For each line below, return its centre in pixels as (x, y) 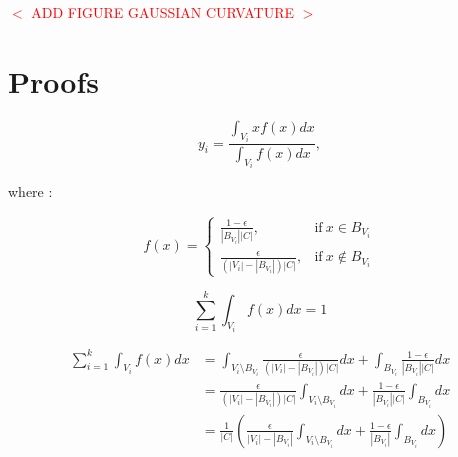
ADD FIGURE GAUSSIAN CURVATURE (163, 12)
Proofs (53, 80)
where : (30, 191)
